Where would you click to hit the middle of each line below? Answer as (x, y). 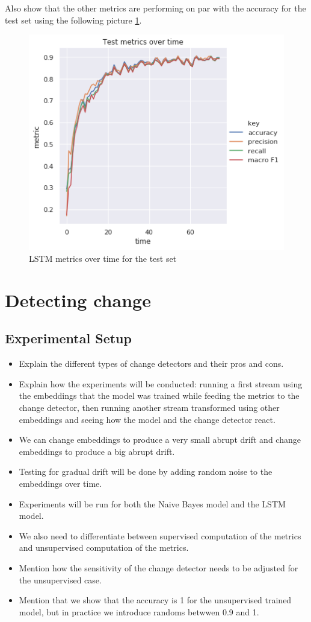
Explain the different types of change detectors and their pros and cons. (151, 363)
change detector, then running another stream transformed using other (149, 407)
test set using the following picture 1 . (73, 20)
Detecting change (78, 300)
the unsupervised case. (60, 579)
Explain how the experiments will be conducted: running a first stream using (161, 383)
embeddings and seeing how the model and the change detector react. (147, 419)
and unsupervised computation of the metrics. (104, 547)
